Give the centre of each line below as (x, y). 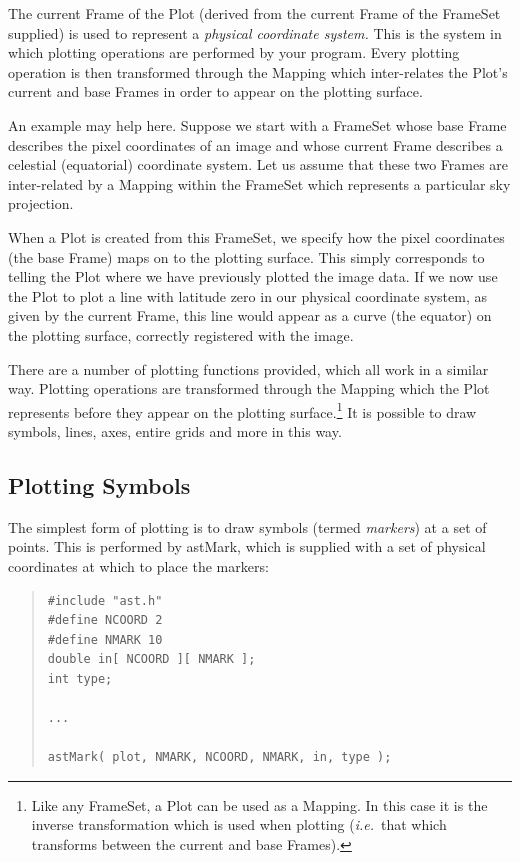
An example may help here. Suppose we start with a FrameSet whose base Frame (257, 124)
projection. (41, 203)
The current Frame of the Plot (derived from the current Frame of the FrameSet (254, 13)
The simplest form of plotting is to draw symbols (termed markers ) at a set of (247, 526)
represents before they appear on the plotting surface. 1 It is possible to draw (242, 410)
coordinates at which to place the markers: (138, 565)
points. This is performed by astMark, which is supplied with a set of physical (247, 546)
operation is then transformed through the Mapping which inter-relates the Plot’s (258, 71)
